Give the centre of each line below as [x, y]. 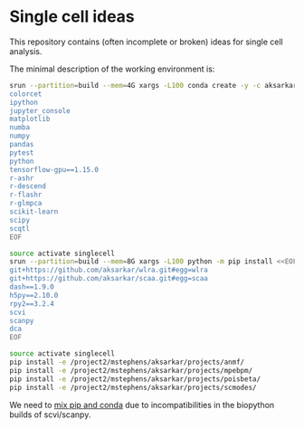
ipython [24, 102]
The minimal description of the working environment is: [112, 69]
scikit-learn [34, 212]
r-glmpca [26, 204]
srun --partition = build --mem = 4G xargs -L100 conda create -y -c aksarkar [153, 85]
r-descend [28, 186]
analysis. [26, 51]
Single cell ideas [72, 17]
